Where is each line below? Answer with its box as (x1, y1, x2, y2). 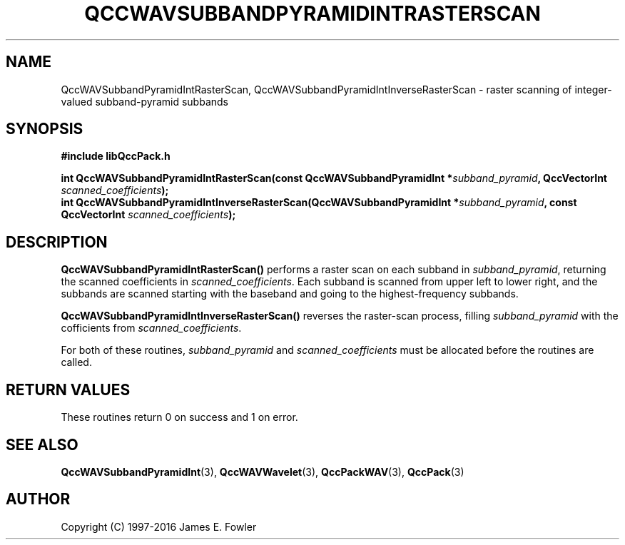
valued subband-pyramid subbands (61, 95, 228, 108)
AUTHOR (6, 490, 71, 509)
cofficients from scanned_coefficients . (61, 322, 242, 335)
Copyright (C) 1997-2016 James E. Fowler (61, 520, 257, 533)
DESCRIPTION (6, 233, 108, 251)
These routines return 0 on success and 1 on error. (61, 411, 298, 424)
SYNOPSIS (6, 120, 83, 138)
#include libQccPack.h (61, 150, 171, 163)
